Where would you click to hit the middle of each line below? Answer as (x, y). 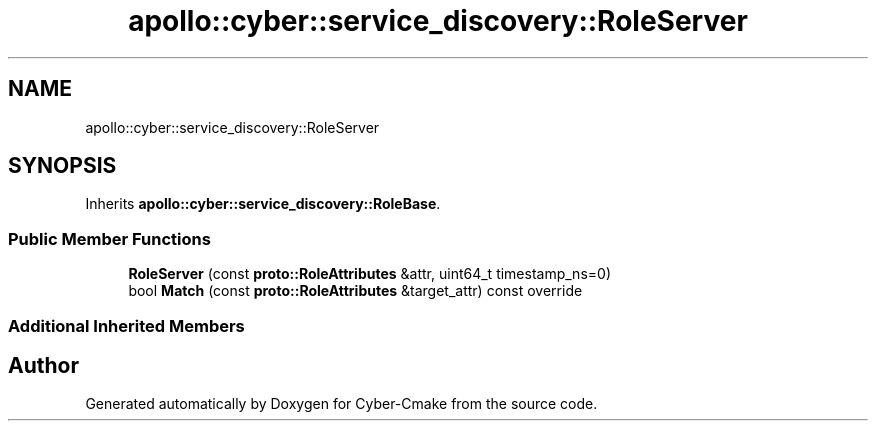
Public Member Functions (109, 238)
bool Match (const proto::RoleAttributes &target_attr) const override (355, 291)
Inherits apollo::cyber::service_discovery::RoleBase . (263, 204)
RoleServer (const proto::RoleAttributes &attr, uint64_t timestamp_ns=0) (369, 274)
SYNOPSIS (62, 166)
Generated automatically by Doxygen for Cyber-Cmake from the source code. (341, 404)
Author (43, 365)
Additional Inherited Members (126, 325)
